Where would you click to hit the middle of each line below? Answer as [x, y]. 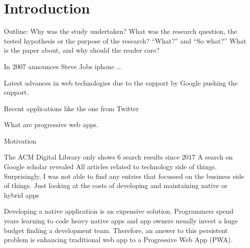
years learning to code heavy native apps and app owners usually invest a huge [121, 221]
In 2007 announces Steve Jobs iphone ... [63, 66]
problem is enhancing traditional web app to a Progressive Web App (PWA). [118, 240]
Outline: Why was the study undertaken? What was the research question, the [121, 31]
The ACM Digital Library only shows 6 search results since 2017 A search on [118, 157]
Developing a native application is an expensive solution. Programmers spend [119, 211]
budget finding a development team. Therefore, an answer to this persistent [116, 230]
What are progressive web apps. [51, 124]
